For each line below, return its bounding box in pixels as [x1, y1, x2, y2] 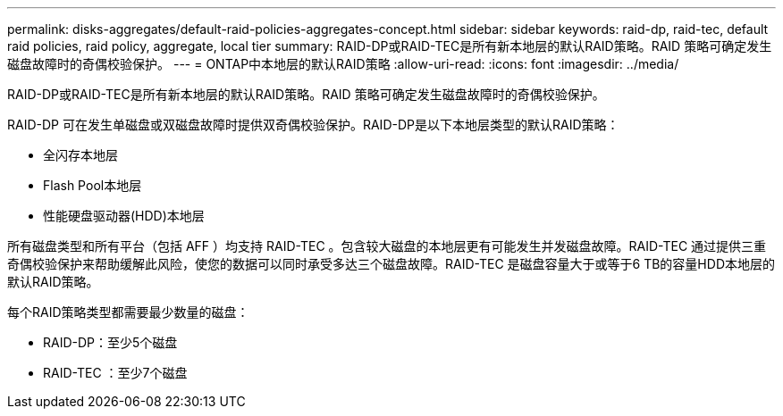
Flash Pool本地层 [43, 178, 142, 193]
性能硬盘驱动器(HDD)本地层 [43, 208, 205, 223]
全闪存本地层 [43, 147, 118, 162]
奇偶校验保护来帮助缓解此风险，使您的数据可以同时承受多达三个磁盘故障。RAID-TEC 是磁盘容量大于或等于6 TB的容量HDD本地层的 [7, 256, 775, 271]
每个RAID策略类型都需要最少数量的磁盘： [7, 304, 249, 320]
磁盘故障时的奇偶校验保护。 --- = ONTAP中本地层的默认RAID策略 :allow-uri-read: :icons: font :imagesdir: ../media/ [7, 56, 679, 71]
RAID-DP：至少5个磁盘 [43, 335, 178, 350]
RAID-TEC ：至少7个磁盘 [43, 365, 188, 380]
